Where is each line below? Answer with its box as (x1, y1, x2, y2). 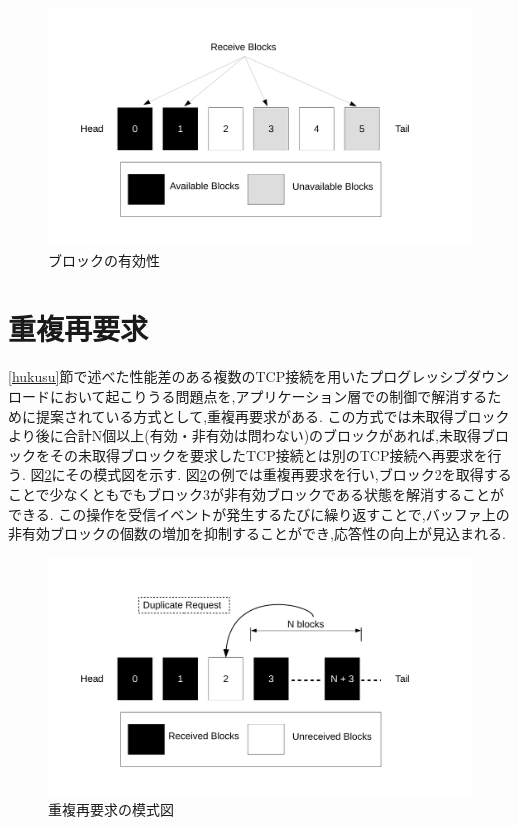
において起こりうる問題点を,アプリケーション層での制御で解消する (49, 385, 488, 406)
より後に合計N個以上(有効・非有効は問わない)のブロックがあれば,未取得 (8, 425, 482, 446)
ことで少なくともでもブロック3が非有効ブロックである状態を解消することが (8, 483, 504, 504)
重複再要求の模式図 (48, 799, 174, 820)
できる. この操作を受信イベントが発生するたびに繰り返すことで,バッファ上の (8, 503, 510, 524)
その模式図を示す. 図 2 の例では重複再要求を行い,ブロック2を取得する (65, 464, 512, 485)
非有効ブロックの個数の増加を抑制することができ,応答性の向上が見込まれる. (8, 523, 506, 544)
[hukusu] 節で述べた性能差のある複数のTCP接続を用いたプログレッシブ (8, 366, 468, 387)
